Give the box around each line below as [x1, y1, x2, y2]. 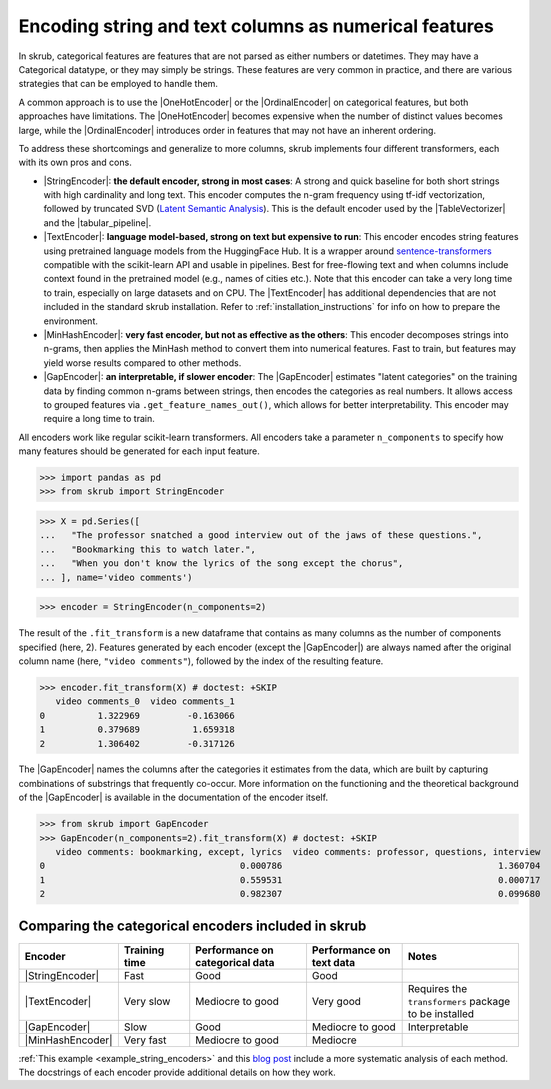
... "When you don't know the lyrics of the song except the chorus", [39, 558, 404, 569]
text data [311, 955, 355, 969]
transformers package [407, 994, 511, 1008]
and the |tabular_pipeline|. [43, 216, 152, 229]
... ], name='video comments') [39, 571, 194, 583]
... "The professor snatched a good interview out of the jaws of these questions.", [39, 530, 483, 541]
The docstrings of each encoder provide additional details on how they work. [18, 1066, 337, 1079]
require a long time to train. [43, 413, 155, 425]
